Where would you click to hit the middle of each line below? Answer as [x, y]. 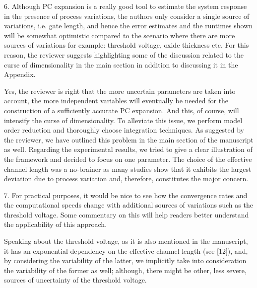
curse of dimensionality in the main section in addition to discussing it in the [121, 64]
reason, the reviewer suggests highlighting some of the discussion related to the [124, 54]
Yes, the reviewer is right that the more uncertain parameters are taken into [120, 91]
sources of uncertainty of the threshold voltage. [75, 280]
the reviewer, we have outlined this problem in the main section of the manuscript [129, 139]
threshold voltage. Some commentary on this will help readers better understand [127, 214]
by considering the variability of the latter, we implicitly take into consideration [125, 260]
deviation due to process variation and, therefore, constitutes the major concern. [126, 179]
